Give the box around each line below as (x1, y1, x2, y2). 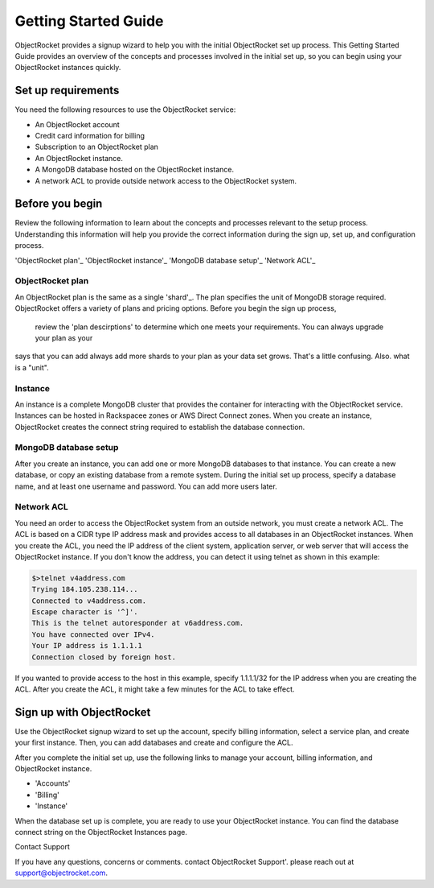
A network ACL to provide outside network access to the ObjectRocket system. (35, 176, 297, 185)
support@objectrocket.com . (14, 868, 108, 878)
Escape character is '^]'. (31, 608, 138, 617)
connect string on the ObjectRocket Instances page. (14, 828, 188, 837)
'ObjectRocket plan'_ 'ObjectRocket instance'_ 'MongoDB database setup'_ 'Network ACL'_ (14, 255, 316, 265)
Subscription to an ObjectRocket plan (35, 142, 158, 152)
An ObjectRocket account (35, 119, 120, 129)
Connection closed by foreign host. (31, 652, 177, 662)
